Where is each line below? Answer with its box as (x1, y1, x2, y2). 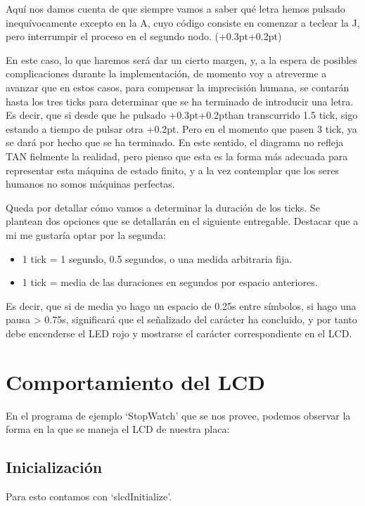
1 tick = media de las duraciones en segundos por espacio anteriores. (22, 275, 318, 290)
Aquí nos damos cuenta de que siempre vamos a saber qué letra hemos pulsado (6, 1, 345, 15)
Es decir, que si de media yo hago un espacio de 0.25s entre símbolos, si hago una (6, 298, 357, 313)
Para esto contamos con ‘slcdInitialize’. (6, 488, 172, 503)
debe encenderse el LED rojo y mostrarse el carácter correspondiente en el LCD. (6, 325, 352, 340)
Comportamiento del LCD (6, 367, 266, 396)
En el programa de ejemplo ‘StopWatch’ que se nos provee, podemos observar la (6, 408, 351, 422)
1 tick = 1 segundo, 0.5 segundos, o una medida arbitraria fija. (22, 251, 293, 266)
